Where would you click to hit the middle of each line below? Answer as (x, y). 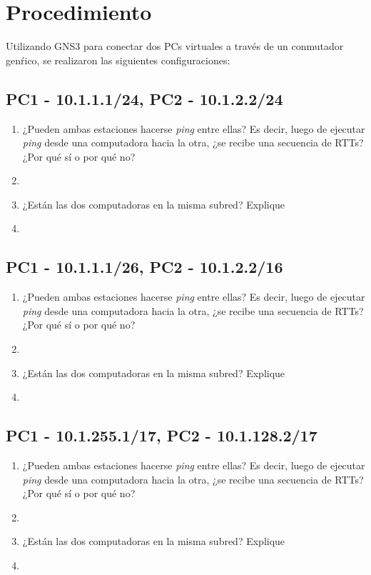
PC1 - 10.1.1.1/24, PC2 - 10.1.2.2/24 (144, 98)
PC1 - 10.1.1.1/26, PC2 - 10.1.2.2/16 (144, 267)
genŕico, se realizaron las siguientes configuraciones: (118, 60)
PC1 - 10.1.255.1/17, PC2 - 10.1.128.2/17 (162, 435)
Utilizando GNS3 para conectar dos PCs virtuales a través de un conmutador (175, 46)
